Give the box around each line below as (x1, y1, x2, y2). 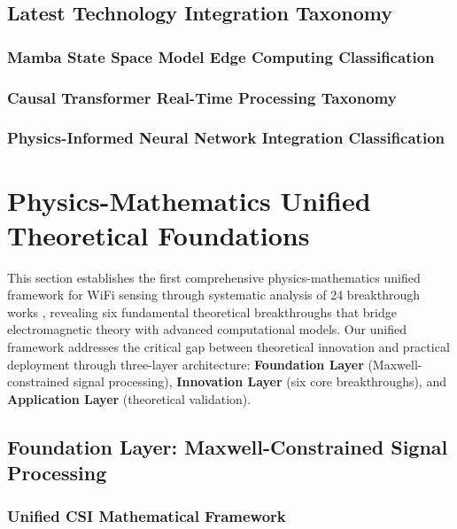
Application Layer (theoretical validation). (7, 389, 252, 408)
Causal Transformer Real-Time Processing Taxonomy (7, 86, 397, 108)
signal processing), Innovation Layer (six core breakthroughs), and (73, 372, 446, 391)
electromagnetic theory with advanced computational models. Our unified (7, 320, 407, 338)
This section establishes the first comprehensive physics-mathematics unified (7, 268, 421, 286)
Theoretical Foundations (7, 216, 310, 253)
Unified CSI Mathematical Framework (7, 505, 286, 527)
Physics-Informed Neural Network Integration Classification (7, 127, 445, 149)
